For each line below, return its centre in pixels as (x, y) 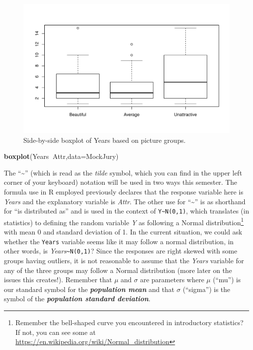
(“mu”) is (227, 280)
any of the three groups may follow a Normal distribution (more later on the (118, 270)
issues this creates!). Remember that (58, 280)
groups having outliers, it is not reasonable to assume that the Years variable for (124, 260)
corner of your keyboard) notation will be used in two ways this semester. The (121, 182)
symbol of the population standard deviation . (77, 299)
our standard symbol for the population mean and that (89, 289)
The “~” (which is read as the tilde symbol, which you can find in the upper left (123, 172)
